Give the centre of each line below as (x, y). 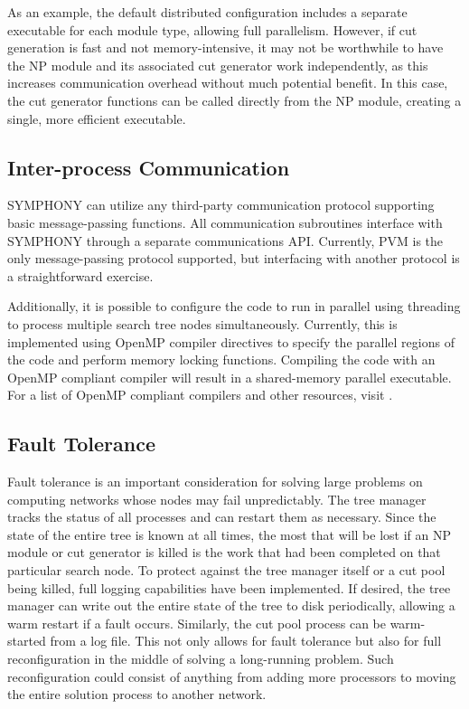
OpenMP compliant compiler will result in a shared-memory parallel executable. (230, 377)
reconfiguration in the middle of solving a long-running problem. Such (201, 659)
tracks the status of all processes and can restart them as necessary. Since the (222, 517)
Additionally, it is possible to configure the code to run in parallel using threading (234, 306)
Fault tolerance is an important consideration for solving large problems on (215, 482)
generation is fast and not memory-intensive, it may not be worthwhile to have (225, 47)
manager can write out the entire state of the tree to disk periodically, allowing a (231, 605)
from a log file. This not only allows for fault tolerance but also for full (246, 641)
